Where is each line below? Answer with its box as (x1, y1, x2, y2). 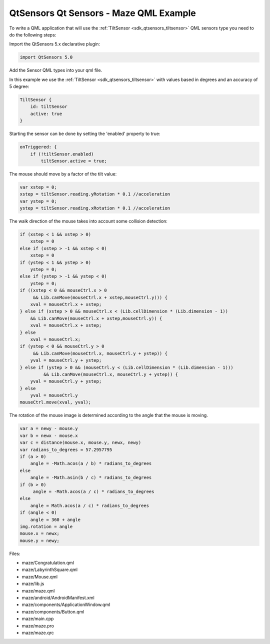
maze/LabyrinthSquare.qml (21, 566, 77, 572)
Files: (9, 550, 20, 556)
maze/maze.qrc (21, 629, 54, 635)
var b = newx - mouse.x (19, 432, 78, 438)
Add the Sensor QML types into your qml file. (9, 67, 102, 73)
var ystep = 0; (19, 198, 57, 204)
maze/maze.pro (21, 622, 54, 628)
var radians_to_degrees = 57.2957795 (19, 446, 112, 452)
